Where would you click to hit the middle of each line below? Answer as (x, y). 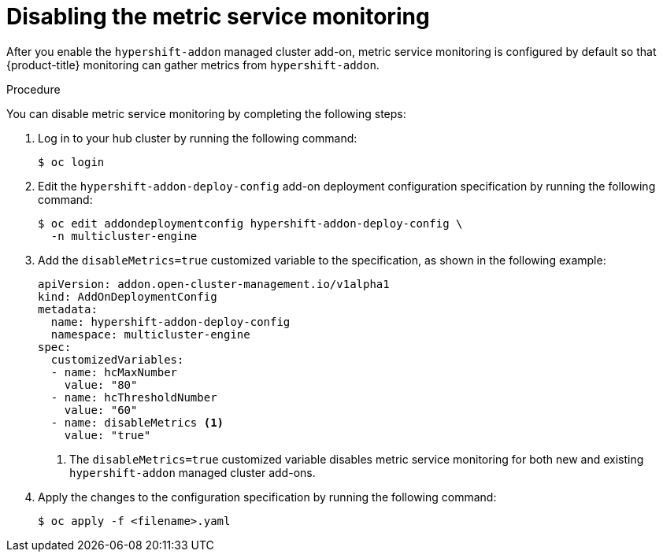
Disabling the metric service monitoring (218, 17)
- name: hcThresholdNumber (134, 397)
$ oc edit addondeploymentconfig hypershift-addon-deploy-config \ (250, 223)
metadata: (68, 309)
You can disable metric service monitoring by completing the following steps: (206, 113)
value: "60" (101, 410)
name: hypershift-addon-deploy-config (170, 321)
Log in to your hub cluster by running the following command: (198, 138)
